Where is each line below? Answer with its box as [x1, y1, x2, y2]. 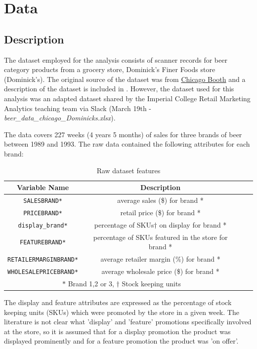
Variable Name [17, 182, 69, 193]
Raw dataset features [96, 165, 161, 175]
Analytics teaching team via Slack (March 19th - [4, 103, 151, 113]
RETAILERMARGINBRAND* [7, 256, 79, 264]
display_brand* [18, 222, 68, 229]
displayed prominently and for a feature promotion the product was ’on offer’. [4, 336, 239, 346]
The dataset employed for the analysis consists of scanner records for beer [4, 54, 227, 65]
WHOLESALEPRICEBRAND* [7, 269, 79, 276]
